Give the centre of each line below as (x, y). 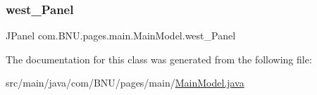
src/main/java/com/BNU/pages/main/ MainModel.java (125, 83)
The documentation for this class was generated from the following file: (159, 59)
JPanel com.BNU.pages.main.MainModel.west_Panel (121, 36)
